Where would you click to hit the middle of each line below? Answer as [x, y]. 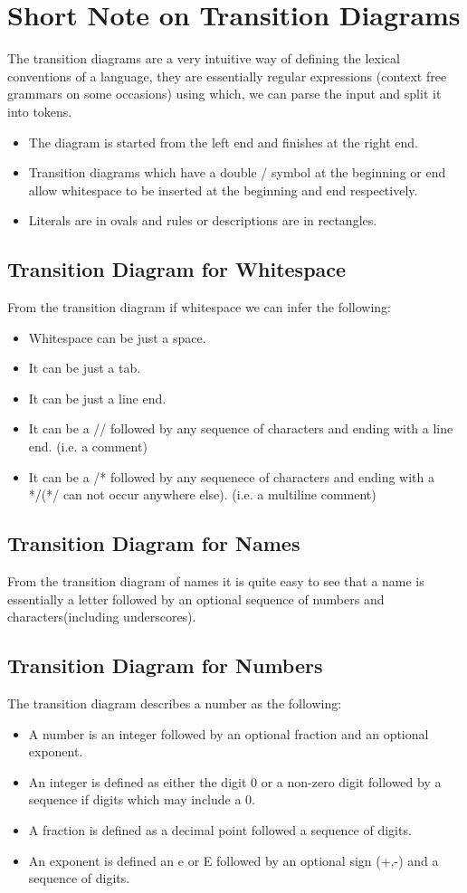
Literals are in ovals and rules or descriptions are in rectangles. [203, 220]
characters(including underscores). [102, 617]
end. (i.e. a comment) [88, 446]
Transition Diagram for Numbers [165, 665]
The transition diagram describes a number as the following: [175, 703]
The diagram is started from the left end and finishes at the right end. [223, 142]
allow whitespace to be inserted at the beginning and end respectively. [223, 190]
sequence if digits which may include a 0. [142, 799]
